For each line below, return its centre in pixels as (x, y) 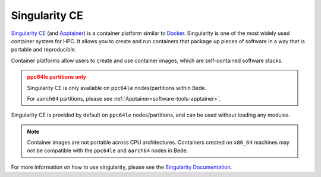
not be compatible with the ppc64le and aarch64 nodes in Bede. (108, 150)
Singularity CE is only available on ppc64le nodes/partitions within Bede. (117, 88)
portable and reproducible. (44, 50)
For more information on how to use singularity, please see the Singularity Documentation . (122, 167)
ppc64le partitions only (56, 77)
